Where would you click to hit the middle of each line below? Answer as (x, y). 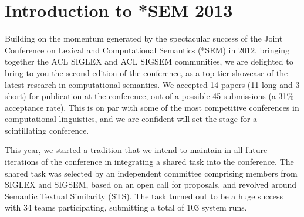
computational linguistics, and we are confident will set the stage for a (131, 119)
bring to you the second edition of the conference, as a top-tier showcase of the (146, 72)
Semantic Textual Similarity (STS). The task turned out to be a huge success (144, 196)
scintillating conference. (47, 130)
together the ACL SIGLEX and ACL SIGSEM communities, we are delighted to (149, 61)
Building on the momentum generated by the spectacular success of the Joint (144, 38)
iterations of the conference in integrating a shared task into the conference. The (149, 162)
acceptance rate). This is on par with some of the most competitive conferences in (152, 107)
